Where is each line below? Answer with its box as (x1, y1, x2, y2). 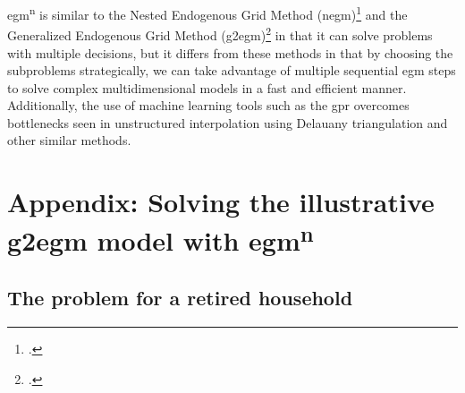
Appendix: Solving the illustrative (7, 184, 435, 220)
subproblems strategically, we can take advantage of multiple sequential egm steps (7, 61, 456, 80)
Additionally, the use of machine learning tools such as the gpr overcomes (7, 96, 410, 115)
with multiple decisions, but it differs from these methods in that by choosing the (7, 43, 453, 62)
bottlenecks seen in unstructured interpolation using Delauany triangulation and (7, 113, 448, 132)
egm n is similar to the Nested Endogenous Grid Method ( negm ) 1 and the (7, 3, 408, 23)
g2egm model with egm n (7, 218, 314, 259)
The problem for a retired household (7, 284, 353, 312)
